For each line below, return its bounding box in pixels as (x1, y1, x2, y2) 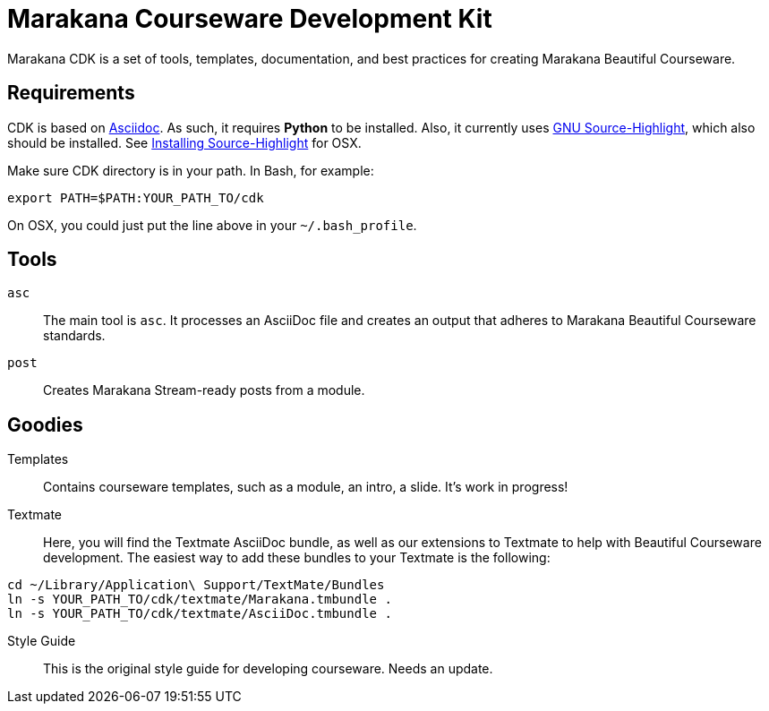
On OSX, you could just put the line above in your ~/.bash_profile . (7, 217, 417, 233)
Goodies (7, 413, 83, 436)
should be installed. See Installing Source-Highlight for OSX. (7, 134, 362, 150)
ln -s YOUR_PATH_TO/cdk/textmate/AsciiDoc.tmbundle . (7, 606, 392, 621)
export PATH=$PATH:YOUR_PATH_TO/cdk (7, 190, 264, 205)
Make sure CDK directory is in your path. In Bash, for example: (7, 162, 374, 178)
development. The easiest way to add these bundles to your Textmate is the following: (43, 550, 551, 566)
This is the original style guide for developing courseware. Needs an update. (43, 661, 493, 677)
